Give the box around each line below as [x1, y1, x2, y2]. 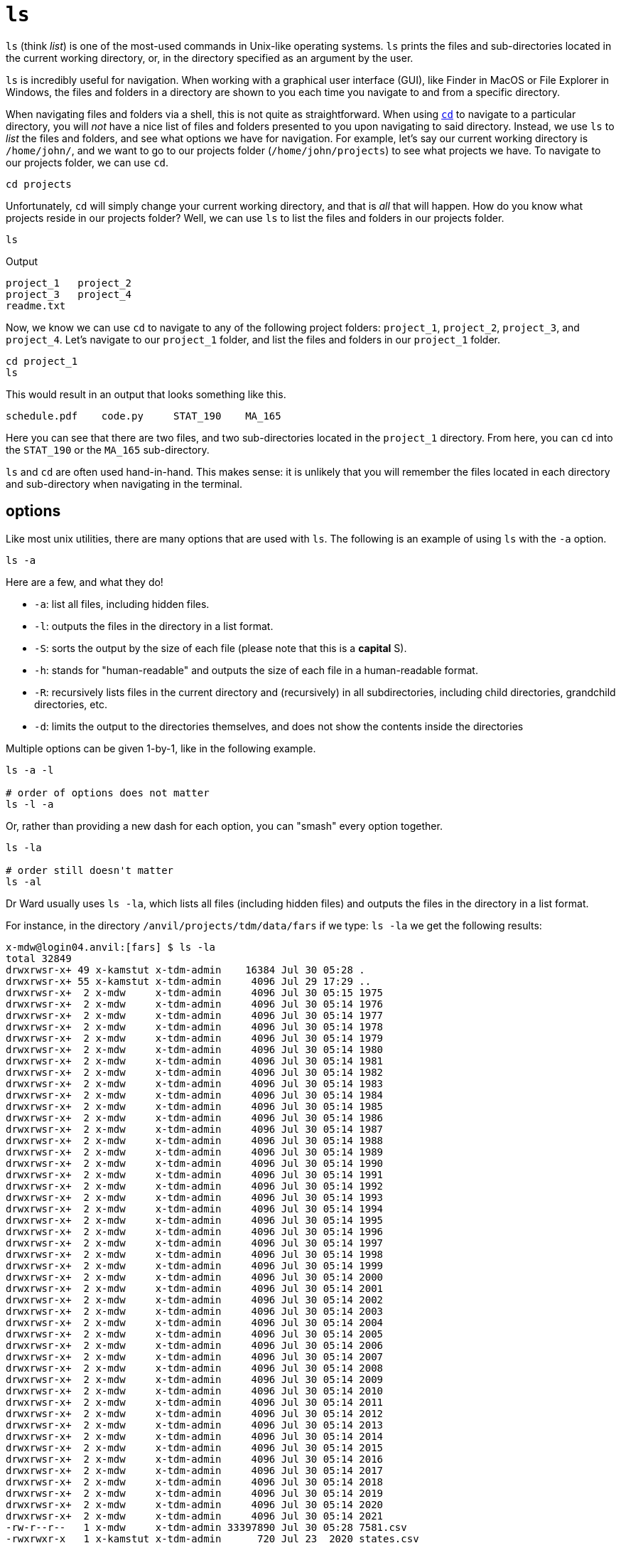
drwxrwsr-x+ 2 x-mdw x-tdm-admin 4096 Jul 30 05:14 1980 [6, 1043, 384, 1055]
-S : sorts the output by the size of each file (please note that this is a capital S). [34, 641, 407, 654]
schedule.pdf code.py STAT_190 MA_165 [6, 410, 281, 422]
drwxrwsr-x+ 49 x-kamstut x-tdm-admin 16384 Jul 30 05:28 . [6, 964, 365, 976]
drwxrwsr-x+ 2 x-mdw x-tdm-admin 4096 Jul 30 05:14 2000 [6, 1271, 384, 1283]
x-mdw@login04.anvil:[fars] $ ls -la [6, 941, 216, 953]
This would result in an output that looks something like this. [6, 388, 286, 400]
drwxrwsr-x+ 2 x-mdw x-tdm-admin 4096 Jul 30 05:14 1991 [6, 1168, 384, 1180]
